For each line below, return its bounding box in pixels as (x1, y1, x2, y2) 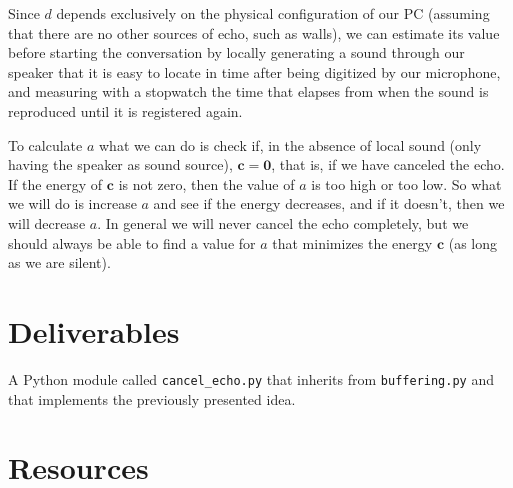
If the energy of (8, 173, 103, 194)
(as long (448, 232, 497, 253)
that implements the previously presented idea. (8, 388, 296, 409)
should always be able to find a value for (8, 232, 256, 253)
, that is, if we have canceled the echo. (271, 154, 505, 175)
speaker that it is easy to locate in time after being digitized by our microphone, (8, 61, 501, 82)
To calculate (8, 134, 83, 155)
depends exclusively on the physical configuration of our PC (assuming (56, 3, 490, 23)
